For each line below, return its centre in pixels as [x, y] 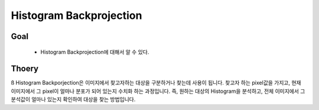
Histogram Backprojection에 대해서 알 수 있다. [95, 52]
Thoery [25, 69]
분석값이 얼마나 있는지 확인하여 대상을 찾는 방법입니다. [73, 99]
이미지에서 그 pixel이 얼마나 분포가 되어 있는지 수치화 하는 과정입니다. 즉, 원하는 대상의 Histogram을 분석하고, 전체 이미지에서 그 [158, 91]
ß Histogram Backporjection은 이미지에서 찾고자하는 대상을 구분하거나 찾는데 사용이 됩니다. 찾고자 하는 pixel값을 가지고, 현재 [156, 83]
